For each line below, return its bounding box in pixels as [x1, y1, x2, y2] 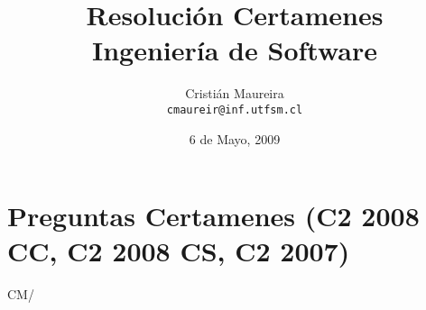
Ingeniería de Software [92, 32, 377, 68]
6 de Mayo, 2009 [189, 129, 281, 148]
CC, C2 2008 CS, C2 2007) [7, 232, 350, 269]
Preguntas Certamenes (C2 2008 [7, 197, 420, 234]
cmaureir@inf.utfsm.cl [166, 103, 303, 116]
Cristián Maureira [185, 84, 284, 103]
